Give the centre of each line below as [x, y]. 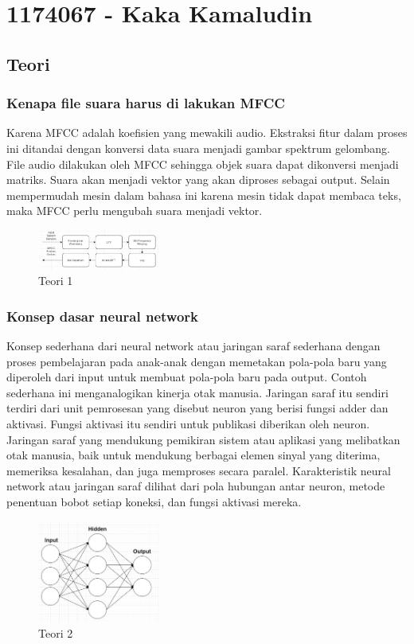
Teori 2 [56, 633]
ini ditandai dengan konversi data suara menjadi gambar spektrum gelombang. [198, 148]
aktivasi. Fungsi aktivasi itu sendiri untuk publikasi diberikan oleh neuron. [188, 424]
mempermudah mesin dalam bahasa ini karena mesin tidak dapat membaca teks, [204, 195]
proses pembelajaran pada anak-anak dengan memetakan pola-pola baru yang [197, 361]
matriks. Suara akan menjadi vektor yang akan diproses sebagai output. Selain [198, 180]
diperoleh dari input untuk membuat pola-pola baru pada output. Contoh [187, 377]
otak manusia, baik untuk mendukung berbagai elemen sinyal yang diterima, [193, 455]
